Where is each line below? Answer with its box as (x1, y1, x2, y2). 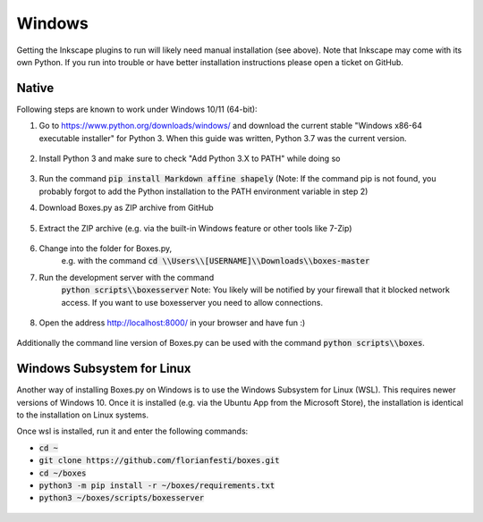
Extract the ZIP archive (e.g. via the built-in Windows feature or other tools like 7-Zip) (38, 223, 352, 233)
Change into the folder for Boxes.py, (38, 242, 173, 254)
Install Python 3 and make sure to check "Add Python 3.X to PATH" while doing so (38, 153, 341, 164)
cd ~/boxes (38, 467, 87, 478)
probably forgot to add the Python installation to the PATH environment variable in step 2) (38, 186, 369, 197)
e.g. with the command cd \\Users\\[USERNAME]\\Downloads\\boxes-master (61, 256, 370, 266)
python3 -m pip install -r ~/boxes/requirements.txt (38, 480, 275, 491)
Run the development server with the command (38, 272, 215, 282)
